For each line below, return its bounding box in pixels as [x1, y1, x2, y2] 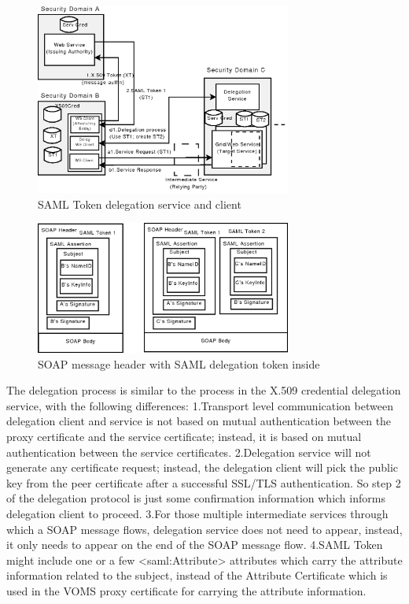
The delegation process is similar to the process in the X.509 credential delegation [6, 382, 401, 398]
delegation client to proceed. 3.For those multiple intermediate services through [6, 505, 389, 521]
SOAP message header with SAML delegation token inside [38, 355, 320, 372]
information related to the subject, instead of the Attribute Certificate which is [6, 567, 388, 584]
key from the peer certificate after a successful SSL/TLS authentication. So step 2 [6, 474, 401, 491]
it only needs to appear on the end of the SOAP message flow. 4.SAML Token [6, 536, 383, 553]
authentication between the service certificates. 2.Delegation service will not [6, 443, 371, 460]
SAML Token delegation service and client [38, 195, 241, 212]
